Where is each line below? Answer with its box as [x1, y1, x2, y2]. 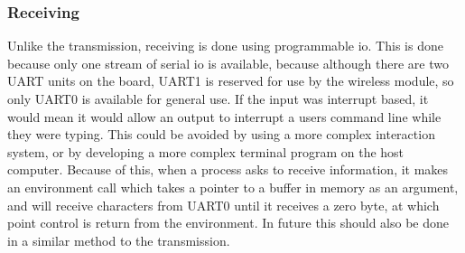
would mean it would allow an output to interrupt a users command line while [7, 107, 442, 126]
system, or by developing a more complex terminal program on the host [7, 142, 405, 161]
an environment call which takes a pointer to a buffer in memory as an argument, [7, 177, 459, 196]
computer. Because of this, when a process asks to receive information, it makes [7, 160, 449, 179]
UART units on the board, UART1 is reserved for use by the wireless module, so [7, 71, 454, 90]
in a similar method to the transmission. [7, 230, 230, 249]
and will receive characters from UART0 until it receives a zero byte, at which [7, 195, 440, 214]
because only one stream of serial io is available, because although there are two [7, 53, 449, 72]
